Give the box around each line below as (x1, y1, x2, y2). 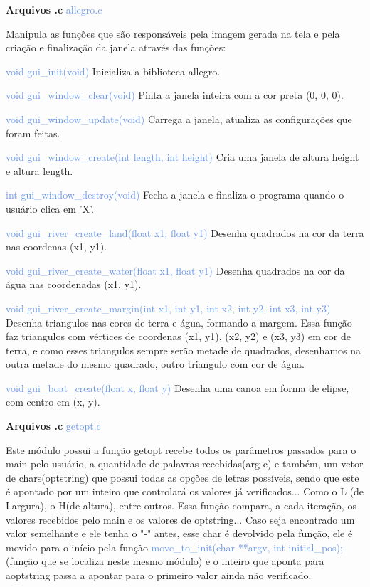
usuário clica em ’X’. (6, 201, 94, 216)
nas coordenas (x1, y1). (6, 239, 107, 254)
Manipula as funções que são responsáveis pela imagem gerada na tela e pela (6, 26, 340, 41)
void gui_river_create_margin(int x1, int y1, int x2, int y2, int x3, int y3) (6, 300, 331, 315)
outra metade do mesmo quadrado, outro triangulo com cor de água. (6, 356, 305, 371)
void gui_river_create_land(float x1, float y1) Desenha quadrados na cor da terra (6, 225, 364, 240)
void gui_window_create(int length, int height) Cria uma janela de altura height (6, 149, 359, 164)
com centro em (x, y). (6, 394, 100, 409)
